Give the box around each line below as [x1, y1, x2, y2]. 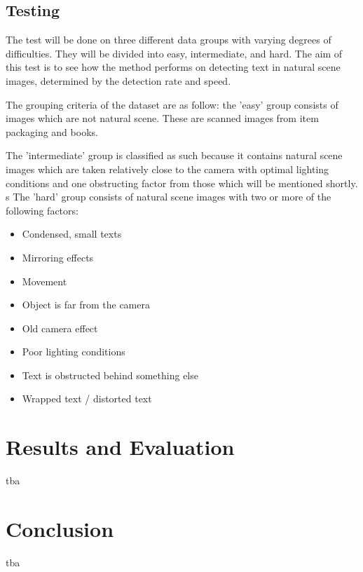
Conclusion [6, 514, 114, 543]
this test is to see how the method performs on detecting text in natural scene [6, 60, 341, 74]
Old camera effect [22, 320, 98, 335]
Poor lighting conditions [22, 344, 125, 359]
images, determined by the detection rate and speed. [6, 73, 231, 88]
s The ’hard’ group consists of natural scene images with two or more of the [6, 189, 331, 204]
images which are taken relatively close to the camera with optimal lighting [6, 161, 329, 176]
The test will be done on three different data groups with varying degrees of [6, 32, 331, 47]
